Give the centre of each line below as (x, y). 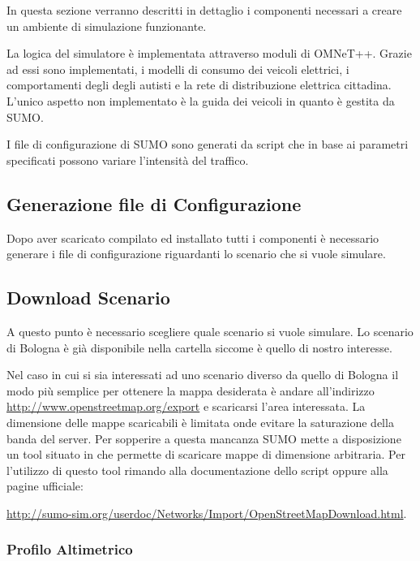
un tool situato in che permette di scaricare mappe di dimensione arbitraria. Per (206, 454)
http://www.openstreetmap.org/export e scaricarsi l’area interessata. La (186, 406)
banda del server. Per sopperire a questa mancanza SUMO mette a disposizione (204, 438)
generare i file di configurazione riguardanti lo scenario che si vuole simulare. (196, 254)
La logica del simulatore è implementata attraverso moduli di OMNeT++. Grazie (209, 53)
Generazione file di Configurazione (154, 203)
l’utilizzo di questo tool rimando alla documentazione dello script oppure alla (197, 470)
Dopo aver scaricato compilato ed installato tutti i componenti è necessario (193, 237)
